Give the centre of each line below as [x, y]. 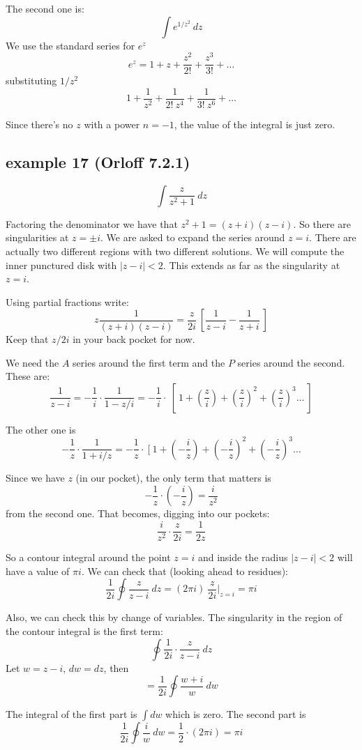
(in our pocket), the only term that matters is [173, 478]
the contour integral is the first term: [84, 630]
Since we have [35, 478]
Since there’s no [39, 124]
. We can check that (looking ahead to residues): [185, 571]
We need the [32, 362]
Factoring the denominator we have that [92, 223]
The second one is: [45, 8]
